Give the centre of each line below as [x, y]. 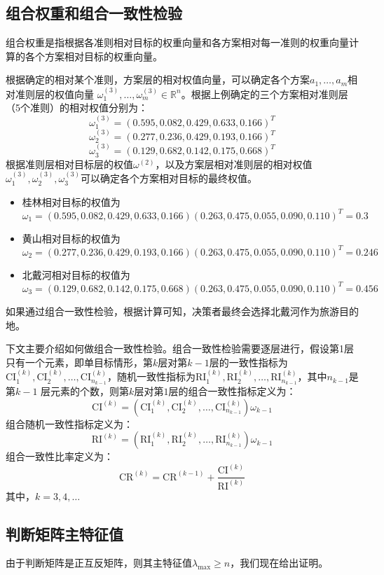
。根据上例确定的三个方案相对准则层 [265, 93]
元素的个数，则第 [90, 391]
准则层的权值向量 [54, 93]
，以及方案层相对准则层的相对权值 [234, 164]
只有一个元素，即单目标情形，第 [79, 362]
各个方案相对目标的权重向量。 [94, 56]
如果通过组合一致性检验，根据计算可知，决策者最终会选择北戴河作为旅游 [172, 311]
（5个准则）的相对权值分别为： [77, 108]
